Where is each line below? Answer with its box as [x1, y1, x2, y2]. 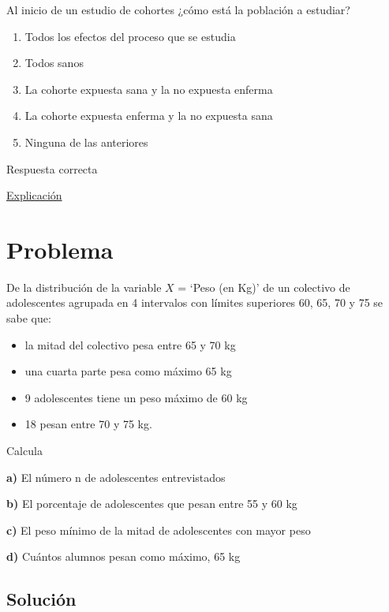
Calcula [6, 442, 43, 459]
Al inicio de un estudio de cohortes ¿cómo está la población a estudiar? [6, 2, 350, 17]
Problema [6, 233, 114, 265]
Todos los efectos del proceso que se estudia [24, 28, 236, 44]
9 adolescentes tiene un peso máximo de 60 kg [24, 389, 248, 405]
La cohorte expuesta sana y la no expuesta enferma [24, 80, 273, 97]
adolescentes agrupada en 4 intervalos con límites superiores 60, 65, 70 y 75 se [6, 294, 383, 311]
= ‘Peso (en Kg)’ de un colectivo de [178, 278, 350, 295]
